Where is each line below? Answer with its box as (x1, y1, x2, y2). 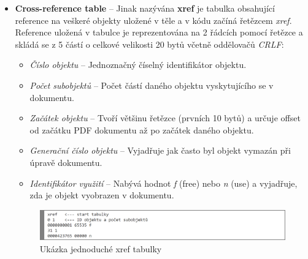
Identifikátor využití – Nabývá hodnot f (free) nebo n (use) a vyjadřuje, (29, 176, 298, 189)
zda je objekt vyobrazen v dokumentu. (29, 189, 174, 201)
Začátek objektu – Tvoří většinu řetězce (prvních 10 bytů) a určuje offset (29, 111, 301, 124)
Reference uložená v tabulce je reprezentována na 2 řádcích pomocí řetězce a (15, 26, 303, 39)
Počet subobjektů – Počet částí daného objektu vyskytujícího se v (29, 78, 274, 91)
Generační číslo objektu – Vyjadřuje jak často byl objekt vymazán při (29, 144, 291, 157)
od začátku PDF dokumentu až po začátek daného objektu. (29, 123, 254, 136)
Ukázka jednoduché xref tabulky (39, 242, 162, 255)
